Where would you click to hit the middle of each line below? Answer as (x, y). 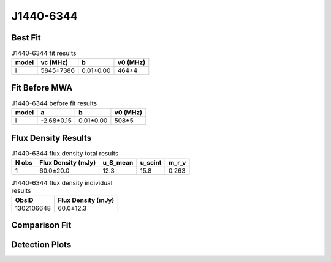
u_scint (151, 163)
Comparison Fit (41, 226)
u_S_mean (118, 163)
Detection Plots (41, 245)
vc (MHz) (55, 62)
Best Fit (26, 38)
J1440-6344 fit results (44, 53)
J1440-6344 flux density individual (62, 183)
